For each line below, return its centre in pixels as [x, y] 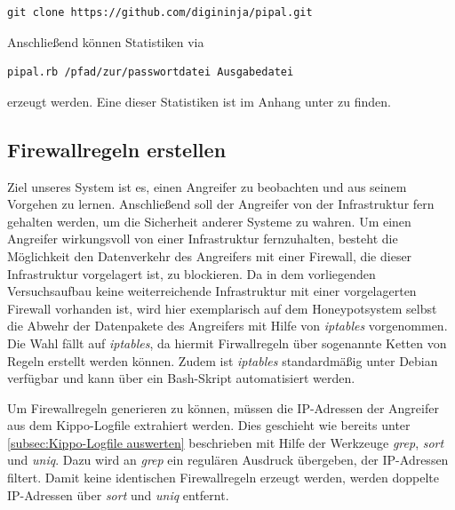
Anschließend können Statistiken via [106, 41]
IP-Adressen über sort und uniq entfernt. [118, 494]
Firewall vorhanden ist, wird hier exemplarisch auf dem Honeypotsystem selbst [222, 308]
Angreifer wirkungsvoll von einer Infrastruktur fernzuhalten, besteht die [203, 239]
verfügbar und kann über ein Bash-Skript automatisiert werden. [181, 378]
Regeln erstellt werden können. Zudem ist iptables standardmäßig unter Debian [223, 360]
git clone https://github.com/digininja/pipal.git [160, 12]
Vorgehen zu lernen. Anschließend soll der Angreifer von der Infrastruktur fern [221, 204]
